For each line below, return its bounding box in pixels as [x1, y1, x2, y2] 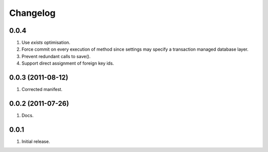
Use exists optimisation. [21, 40, 70, 46]
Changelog [9, 7, 56, 18]
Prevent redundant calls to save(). [21, 53, 91, 59]
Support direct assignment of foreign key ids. [21, 60, 114, 67]
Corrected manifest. [21, 86, 63, 92]
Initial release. [21, 138, 50, 144]
